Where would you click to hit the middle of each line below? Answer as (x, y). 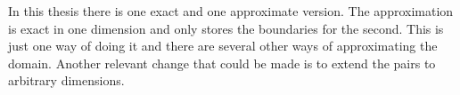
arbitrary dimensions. (66, 80)
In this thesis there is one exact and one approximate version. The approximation (231, 11)
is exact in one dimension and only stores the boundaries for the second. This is (226, 28)
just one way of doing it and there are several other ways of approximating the (223, 46)
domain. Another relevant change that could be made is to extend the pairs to (222, 63)
